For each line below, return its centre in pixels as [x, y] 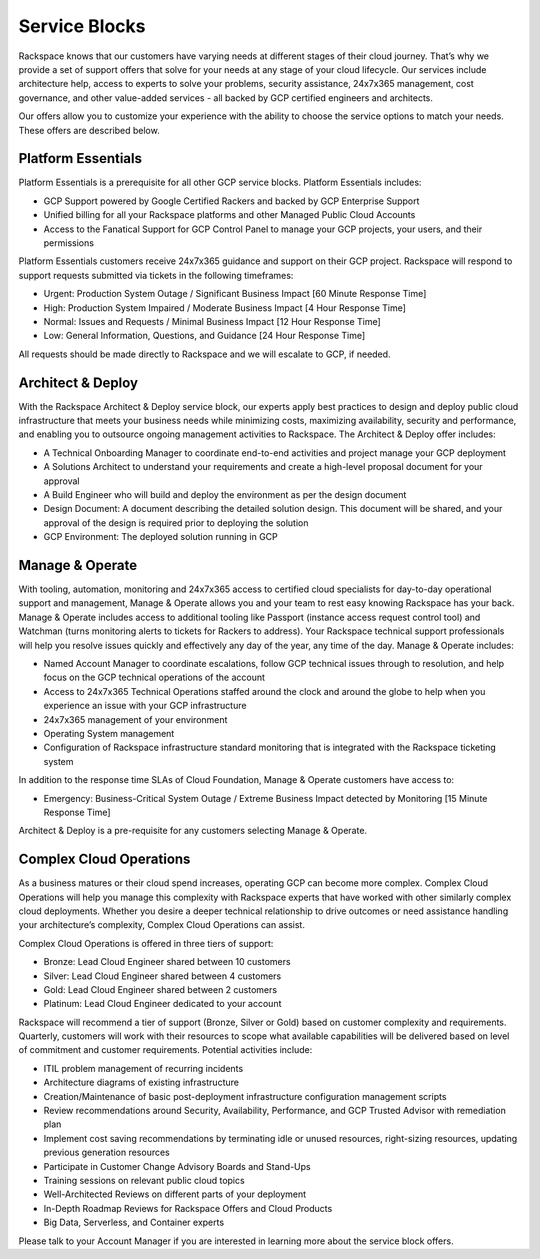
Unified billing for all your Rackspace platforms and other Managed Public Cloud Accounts [229, 215]
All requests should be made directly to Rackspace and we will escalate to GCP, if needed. [204, 354]
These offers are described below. [89, 130]
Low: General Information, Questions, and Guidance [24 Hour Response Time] [204, 336]
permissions [69, 242]
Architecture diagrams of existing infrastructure [141, 1082]
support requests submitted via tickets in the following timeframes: [156, 275]
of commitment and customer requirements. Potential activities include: [165, 1050]
